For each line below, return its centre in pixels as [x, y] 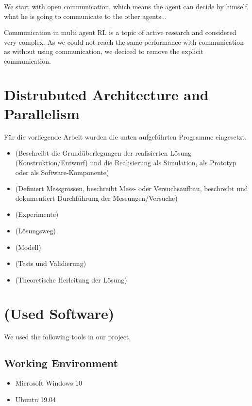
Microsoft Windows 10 [49, 383]
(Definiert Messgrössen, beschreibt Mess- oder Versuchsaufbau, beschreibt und [132, 188]
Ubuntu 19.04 [36, 399]
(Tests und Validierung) [51, 263]
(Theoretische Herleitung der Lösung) [71, 279]
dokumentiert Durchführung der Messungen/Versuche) [96, 198]
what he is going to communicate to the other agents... [85, 16]
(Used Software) [59, 313]
